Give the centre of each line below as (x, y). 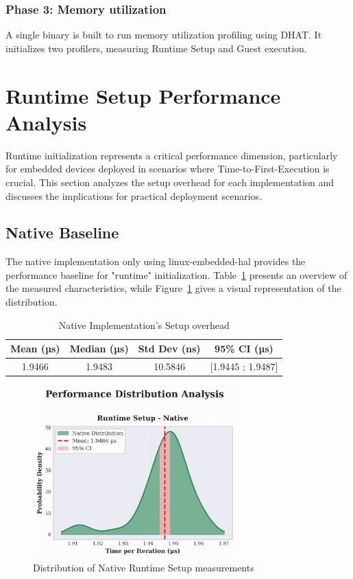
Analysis (46, 122)
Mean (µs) (35, 349)
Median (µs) (99, 349)
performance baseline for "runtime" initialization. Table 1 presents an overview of (176, 274)
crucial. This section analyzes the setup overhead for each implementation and (170, 182)
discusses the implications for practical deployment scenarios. (134, 195)
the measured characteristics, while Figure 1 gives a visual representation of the (173, 288)
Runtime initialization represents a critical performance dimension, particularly (172, 155)
